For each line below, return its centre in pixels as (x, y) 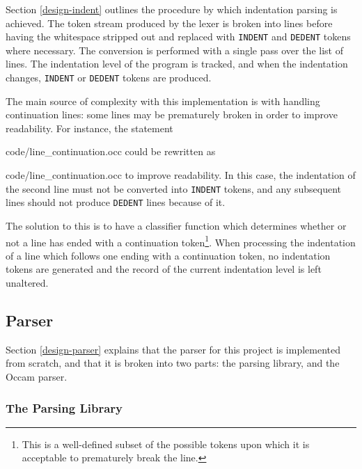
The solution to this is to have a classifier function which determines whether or (176, 225)
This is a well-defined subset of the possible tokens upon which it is (166, 444)
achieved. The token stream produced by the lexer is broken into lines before (169, 23)
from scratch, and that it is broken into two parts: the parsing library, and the (173, 363)
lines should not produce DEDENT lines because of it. (116, 202)
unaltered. (27, 283)
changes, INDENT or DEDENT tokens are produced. (109, 78)
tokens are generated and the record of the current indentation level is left (164, 269)
